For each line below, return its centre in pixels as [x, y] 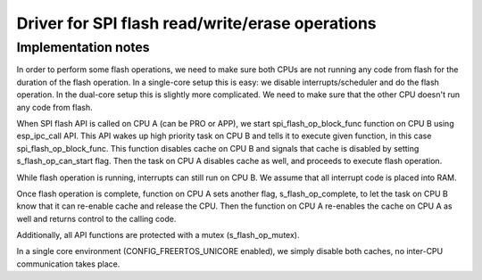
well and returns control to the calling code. [96, 218]
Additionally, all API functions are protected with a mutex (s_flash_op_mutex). [158, 235]
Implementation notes [83, 47]
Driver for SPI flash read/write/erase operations [196, 23]
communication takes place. [68, 264]
